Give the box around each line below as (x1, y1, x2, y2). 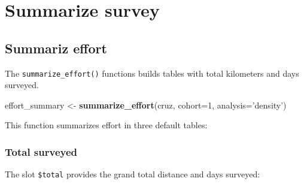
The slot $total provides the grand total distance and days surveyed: (5, 168, 260, 180)
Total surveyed (5, 144, 78, 159)
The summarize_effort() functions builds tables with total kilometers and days (5, 67, 299, 79)
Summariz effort (5, 38, 107, 57)
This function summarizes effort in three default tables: (5, 119, 208, 131)
